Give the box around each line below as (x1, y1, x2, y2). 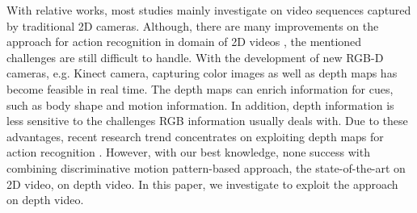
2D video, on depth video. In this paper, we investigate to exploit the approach (6, 175, 398, 192)
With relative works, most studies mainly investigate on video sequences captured (6, 2, 411, 18)
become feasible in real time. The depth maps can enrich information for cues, (6, 80, 394, 97)
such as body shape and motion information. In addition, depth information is (6, 96, 394, 113)
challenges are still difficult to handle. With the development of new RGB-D (6, 48, 384, 65)
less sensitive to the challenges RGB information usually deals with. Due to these (6, 112, 408, 129)
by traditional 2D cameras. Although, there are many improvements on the (6, 17, 379, 34)
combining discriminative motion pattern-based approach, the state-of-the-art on (6, 159, 406, 176)
